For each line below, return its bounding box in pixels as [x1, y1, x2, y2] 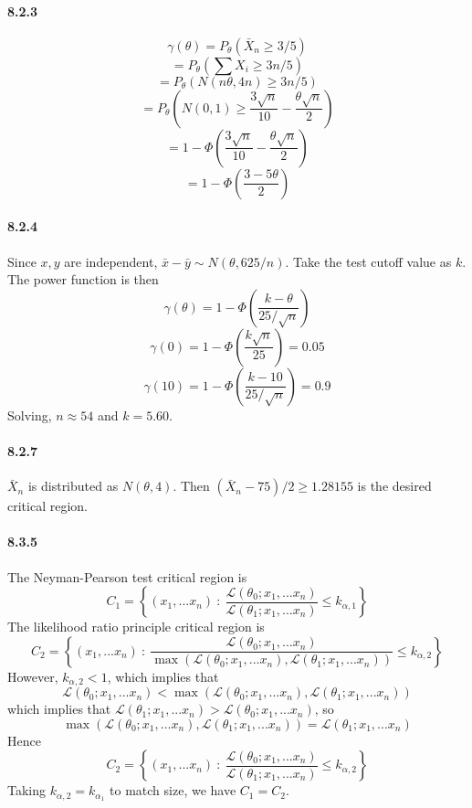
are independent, [64, 251, 158, 271]
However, [7, 666, 58, 686]
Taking [7, 781, 47, 800]
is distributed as [27, 476, 119, 495]
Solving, [7, 405, 52, 424]
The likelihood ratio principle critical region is [7, 617, 265, 636]
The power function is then [7, 270, 159, 289]
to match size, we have [110, 781, 236, 800]
